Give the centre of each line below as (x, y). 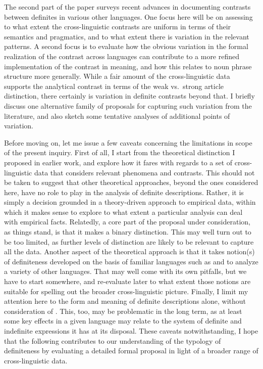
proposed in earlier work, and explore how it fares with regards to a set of (118, 162)
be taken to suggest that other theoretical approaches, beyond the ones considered (131, 182)
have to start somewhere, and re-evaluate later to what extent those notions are (127, 281)
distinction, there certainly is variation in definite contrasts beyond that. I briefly (129, 96)
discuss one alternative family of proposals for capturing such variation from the (128, 105)
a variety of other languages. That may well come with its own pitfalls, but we (125, 271)
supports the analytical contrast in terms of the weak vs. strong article (114, 86)
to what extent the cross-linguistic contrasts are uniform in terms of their (118, 27)
